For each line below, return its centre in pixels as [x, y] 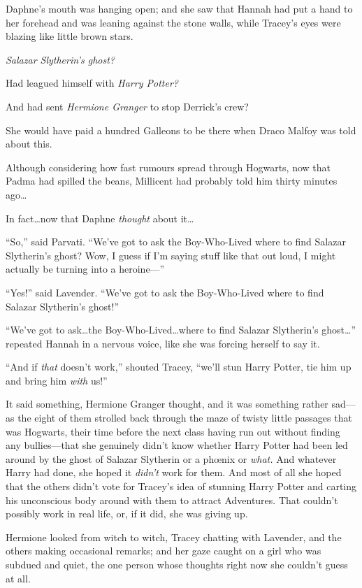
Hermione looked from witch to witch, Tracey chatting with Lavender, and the [174, 537]
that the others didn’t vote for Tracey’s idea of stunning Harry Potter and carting [181, 486]
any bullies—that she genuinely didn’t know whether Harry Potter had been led [177, 445]
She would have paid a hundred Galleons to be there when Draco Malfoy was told [181, 130]
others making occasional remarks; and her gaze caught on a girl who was [164, 551]
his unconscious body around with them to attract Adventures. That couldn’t [172, 500]
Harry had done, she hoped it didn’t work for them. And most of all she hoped [174, 472]
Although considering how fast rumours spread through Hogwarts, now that [168, 167]
